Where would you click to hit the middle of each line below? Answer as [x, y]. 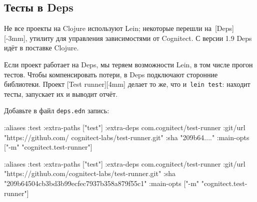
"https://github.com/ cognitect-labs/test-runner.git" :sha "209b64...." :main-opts [127, 137]
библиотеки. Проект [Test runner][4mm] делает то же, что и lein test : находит [127, 84]
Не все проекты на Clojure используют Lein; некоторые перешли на [108, 28]
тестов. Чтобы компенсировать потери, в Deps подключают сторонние [111, 74]
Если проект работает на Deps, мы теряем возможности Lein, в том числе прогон [128, 64]
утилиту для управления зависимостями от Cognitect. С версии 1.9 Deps [141, 38]
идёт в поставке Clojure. [41, 48]
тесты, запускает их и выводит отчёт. [61, 94]
